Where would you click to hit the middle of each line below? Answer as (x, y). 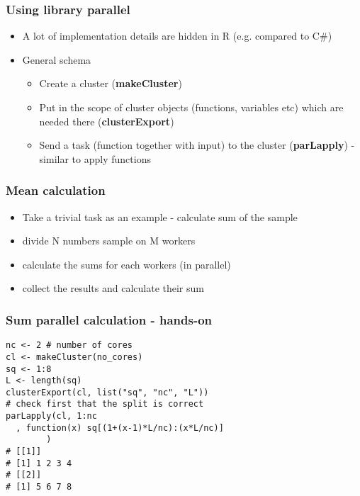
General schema (57, 59)
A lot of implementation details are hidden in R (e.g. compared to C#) (177, 36)
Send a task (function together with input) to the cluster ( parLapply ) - (197, 145)
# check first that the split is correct (105, 404)
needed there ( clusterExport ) (107, 121)
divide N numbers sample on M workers (109, 241)
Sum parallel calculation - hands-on (109, 319)
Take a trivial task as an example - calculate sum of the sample (160, 216)
